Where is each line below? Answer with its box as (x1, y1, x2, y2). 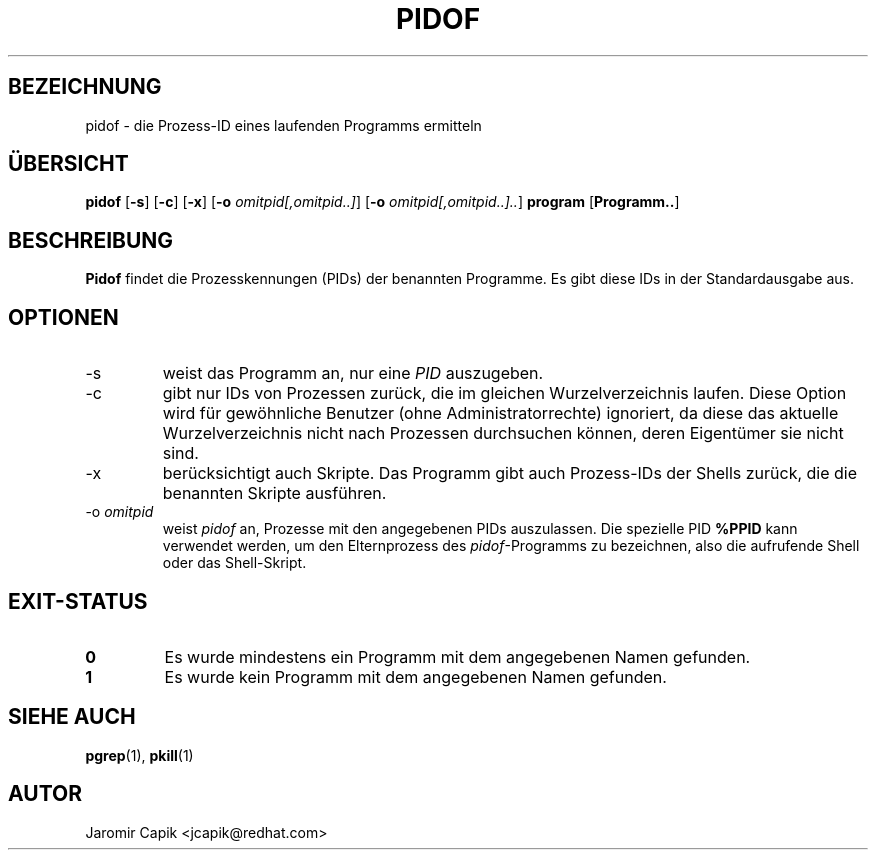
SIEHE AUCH (8, 704, 136, 730)
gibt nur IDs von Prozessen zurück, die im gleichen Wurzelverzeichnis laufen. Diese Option (162, 383, 847, 404)
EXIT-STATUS (8, 588, 148, 614)
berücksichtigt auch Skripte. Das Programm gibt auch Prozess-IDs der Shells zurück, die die (162, 463, 858, 484)
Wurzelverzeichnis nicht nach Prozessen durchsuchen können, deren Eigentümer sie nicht (162, 423, 844, 444)
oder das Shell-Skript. (162, 554, 307, 572)
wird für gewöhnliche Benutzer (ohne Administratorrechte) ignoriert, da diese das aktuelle (162, 403, 839, 424)
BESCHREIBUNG (8, 227, 174, 253)
